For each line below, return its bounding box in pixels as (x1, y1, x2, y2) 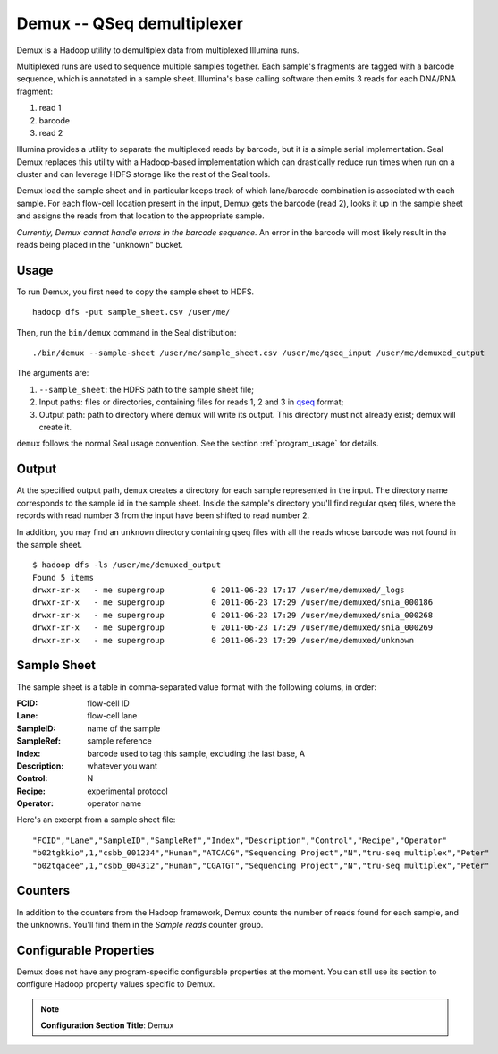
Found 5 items (32, 573, 94, 582)
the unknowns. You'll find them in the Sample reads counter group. (16, 919, 264, 930)
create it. (38, 421, 72, 433)
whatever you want (87, 761, 158, 771)
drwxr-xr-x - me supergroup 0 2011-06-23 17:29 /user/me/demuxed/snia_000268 (32, 609, 434, 620)
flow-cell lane (87, 710, 138, 721)
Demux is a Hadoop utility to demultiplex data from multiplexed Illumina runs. (16, 45, 300, 55)
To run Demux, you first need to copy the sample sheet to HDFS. (16, 286, 255, 297)
